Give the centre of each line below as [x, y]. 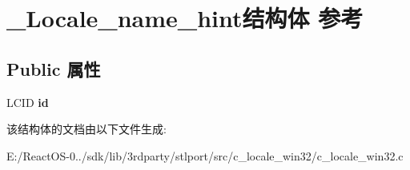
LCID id [28, 102]
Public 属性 [54, 68]
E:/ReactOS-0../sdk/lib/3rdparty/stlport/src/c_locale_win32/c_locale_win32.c [205, 155]
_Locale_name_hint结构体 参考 [185, 18]
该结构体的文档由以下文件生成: [86, 129]
